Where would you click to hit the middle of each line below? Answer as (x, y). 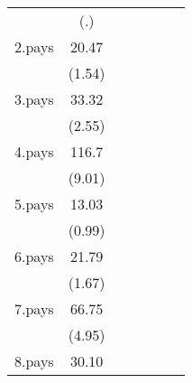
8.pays (34, 361)
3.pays (34, 99)
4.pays (34, 151)
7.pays (34, 308)
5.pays (34, 204)
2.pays (34, 47)
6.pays (34, 256)
